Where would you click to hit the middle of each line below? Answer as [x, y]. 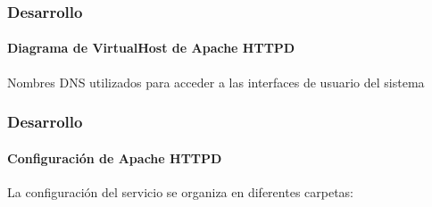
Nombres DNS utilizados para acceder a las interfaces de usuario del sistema [216, 82]
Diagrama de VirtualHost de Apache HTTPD [151, 48]
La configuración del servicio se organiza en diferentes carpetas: [181, 191]
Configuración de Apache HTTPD [115, 157]
